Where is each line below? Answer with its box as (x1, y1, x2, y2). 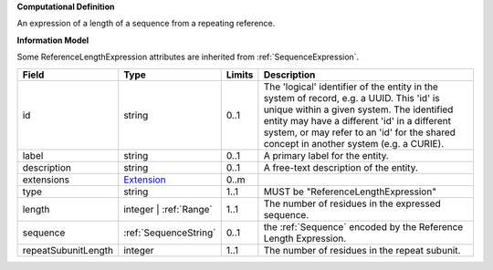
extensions (22, 173, 70, 186)
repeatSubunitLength (22, 244, 114, 256)
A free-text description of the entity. (263, 161, 419, 173)
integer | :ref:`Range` (123, 202, 214, 215)
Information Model (16, 35, 89, 46)
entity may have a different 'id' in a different (263, 114, 452, 127)
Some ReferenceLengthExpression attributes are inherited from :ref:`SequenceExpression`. (16, 51, 360, 63)
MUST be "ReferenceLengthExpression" (263, 185, 437, 198)
